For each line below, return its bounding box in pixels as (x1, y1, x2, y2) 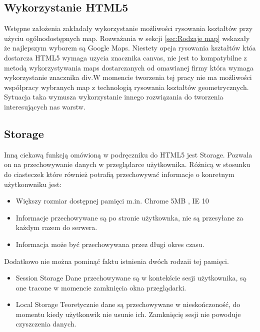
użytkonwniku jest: (4, 178, 62, 189)
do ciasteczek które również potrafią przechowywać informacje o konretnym (4, 168, 234, 179)
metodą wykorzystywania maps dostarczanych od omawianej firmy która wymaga (4, 62, 253, 72)
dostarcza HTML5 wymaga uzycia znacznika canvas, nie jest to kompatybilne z (4, 52, 247, 62)
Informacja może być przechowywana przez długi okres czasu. (15, 238, 204, 249)
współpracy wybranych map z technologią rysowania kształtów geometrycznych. (4, 81, 249, 92)
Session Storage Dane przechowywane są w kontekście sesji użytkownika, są (15, 272, 246, 283)
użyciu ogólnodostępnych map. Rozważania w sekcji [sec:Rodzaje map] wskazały (4, 32, 250, 43)
